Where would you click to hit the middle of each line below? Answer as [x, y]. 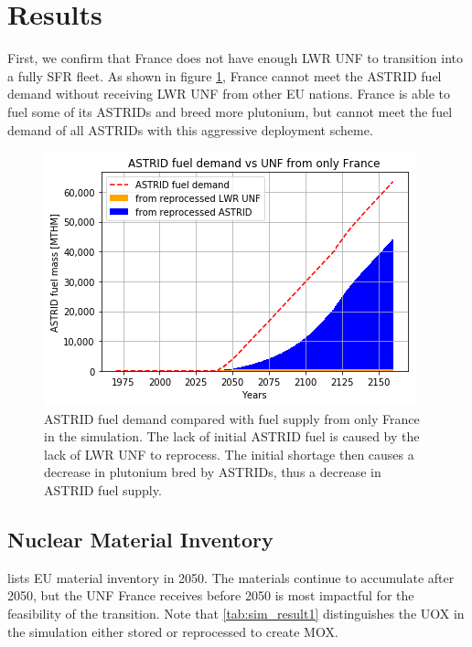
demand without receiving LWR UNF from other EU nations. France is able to [229, 94]
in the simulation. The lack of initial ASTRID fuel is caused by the [232, 436]
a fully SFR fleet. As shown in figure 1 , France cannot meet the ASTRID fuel [225, 75]
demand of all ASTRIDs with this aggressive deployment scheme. [190, 129]
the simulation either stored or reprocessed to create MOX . [173, 631]
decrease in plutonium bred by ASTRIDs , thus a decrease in [213, 472]
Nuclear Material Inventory [140, 540]
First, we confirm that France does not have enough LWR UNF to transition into [236, 58]
